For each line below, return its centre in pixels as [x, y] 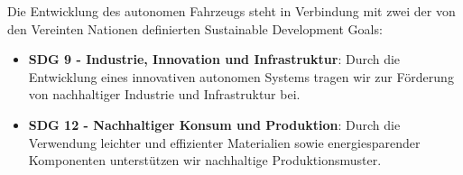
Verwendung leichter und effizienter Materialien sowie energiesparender [224, 142]
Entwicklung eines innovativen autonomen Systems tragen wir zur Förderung [241, 76]
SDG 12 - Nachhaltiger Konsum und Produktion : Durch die [214, 124]
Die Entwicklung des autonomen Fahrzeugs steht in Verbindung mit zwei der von [231, 11]
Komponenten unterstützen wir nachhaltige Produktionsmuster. [205, 160]
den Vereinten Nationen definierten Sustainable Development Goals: [195, 28]
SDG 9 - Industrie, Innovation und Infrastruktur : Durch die [214, 59]
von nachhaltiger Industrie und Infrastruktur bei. [164, 94]
